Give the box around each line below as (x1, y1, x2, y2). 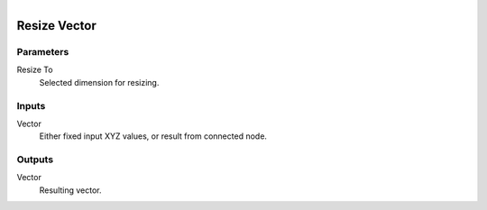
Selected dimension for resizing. (39, 77, 160, 87)
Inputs (16, 99, 46, 112)
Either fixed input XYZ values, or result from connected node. (39, 131, 268, 142)
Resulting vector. (39, 185, 103, 196)
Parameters (16, 45, 69, 58)
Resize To (16, 64, 53, 76)
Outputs (16, 153, 54, 166)
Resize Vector (16, 18, 96, 33)
